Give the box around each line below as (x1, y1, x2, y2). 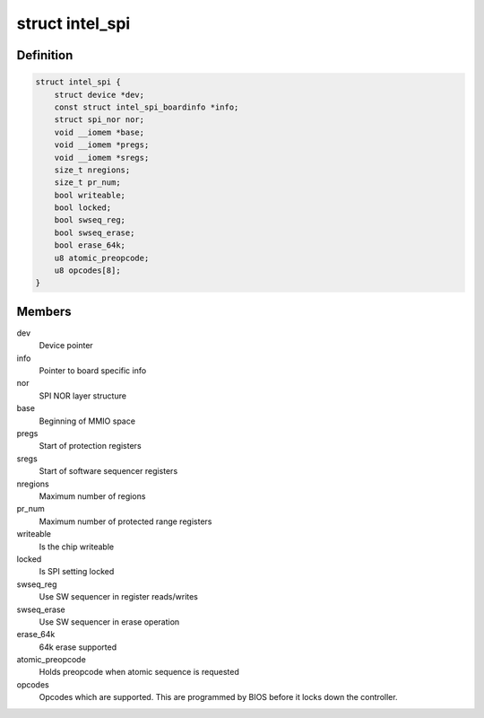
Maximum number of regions (39, 490, 146, 502)
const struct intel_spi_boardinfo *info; (54, 101, 239, 112)
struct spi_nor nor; (54, 115, 145, 125)
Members (16, 303, 72, 319)
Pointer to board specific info (39, 365, 147, 376)
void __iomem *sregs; (54, 153, 150, 162)
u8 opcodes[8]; (54, 266, 121, 276)
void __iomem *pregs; (54, 140, 150, 150)
